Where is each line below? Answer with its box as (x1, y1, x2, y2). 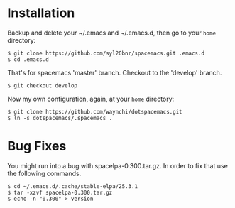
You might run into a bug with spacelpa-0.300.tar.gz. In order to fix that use (7, 161, 229, 170)
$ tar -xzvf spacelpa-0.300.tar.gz (7, 189, 113, 196)
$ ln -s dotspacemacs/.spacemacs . (7, 114, 113, 121)
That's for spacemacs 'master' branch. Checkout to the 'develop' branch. (7, 68, 222, 77)
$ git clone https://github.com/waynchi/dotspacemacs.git (7, 108, 182, 115)
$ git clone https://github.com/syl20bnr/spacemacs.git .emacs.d (7, 50, 204, 57)
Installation (7, 5, 75, 21)
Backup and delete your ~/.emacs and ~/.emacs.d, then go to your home (7, 28, 217, 37)
